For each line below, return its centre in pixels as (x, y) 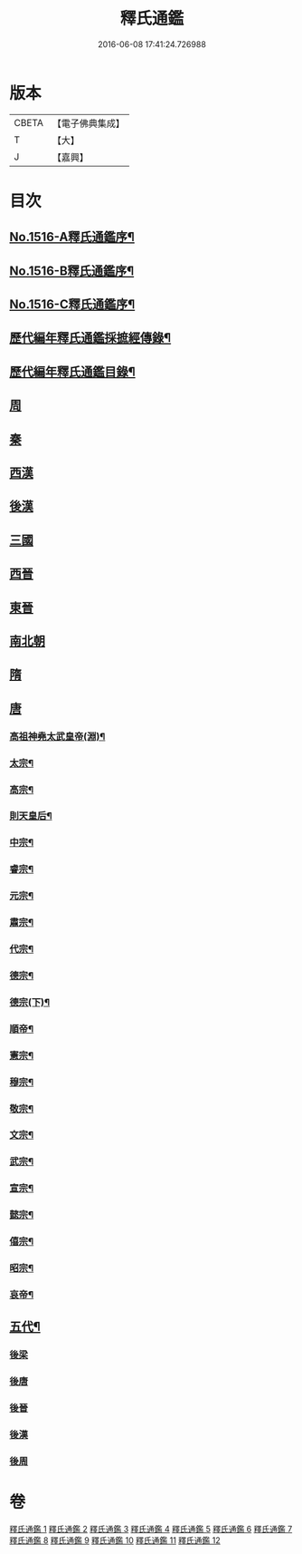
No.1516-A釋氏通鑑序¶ (72, 237)
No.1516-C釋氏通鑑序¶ (72, 305)
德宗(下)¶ (30, 1002)
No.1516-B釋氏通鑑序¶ (72, 271)
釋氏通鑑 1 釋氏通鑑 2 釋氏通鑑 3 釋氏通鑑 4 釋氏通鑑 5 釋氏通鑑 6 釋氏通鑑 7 (151, 1529)
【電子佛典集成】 (88, 123)
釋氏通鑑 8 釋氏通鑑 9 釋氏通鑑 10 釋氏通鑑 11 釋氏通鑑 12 (115, 1540)
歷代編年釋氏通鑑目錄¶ (72, 371)
